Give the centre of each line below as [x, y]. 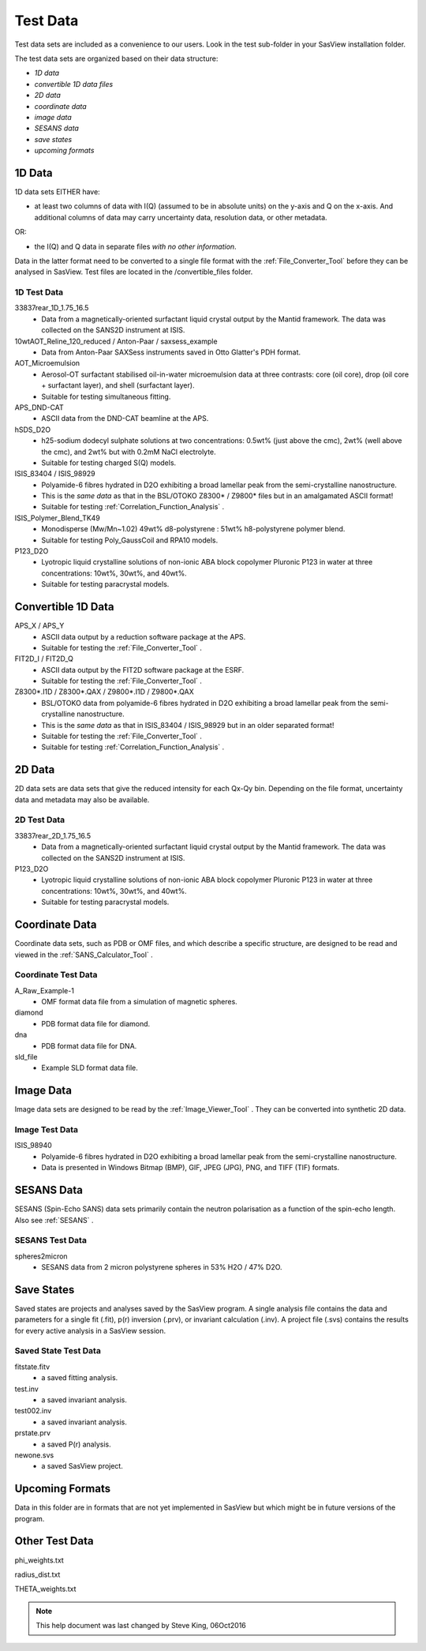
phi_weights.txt [39, 1560]
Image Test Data [47, 1130]
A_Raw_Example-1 [45, 990]
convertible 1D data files [74, 84]
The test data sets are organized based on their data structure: [116, 58]
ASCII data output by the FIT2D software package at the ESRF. [143, 670]
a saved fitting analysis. [80, 1378]
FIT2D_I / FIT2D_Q [44, 659]
